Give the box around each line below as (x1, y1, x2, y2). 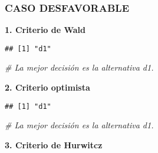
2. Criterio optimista (5, 81, 90, 94)
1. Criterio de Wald (5, 24, 85, 36)
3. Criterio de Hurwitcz (5, 138, 103, 151)
